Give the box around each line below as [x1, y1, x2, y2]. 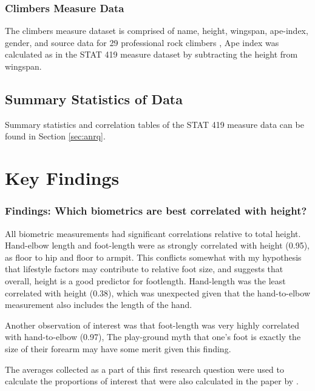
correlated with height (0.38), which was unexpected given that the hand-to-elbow [5, 286, 310, 299]
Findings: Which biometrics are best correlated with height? [5, 203, 307, 218]
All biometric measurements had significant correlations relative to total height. [5, 227, 301, 239]
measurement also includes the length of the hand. [5, 298, 192, 311]
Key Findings [5, 165, 120, 190]
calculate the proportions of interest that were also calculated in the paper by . [5, 375, 299, 387]
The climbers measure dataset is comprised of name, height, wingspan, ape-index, [5, 24, 308, 37]
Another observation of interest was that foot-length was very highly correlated [5, 318, 300, 331]
